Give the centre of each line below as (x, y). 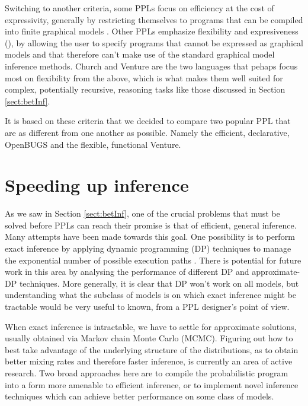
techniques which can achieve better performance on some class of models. (139, 396)
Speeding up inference (97, 185)
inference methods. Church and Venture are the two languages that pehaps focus (151, 66)
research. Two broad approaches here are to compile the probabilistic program (147, 372)
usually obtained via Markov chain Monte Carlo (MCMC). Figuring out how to (149, 338)
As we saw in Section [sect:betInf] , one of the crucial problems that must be (142, 213)
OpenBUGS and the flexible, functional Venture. (93, 144)
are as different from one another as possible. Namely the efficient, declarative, (147, 132)
